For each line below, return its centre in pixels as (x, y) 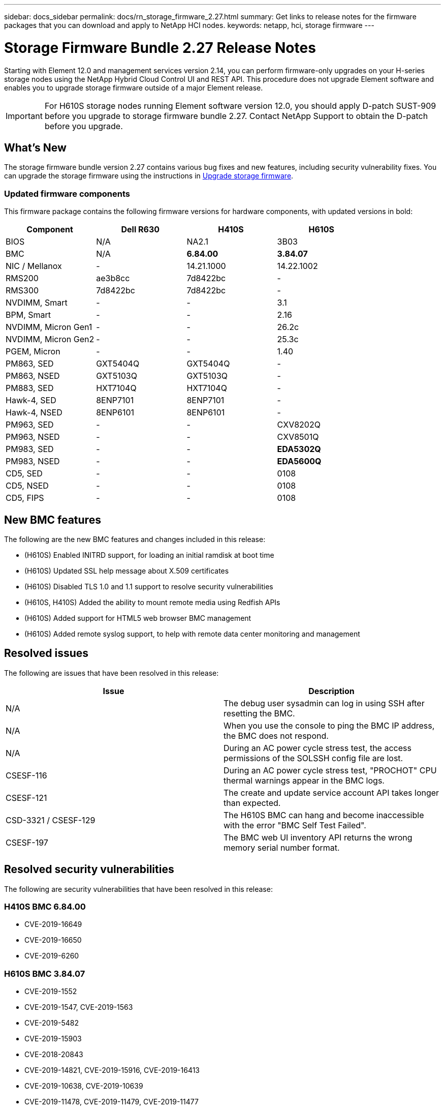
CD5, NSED (27, 486)
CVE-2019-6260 (52, 956)
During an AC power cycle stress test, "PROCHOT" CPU (330, 770)
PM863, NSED (33, 376)
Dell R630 (140, 230)
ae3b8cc (113, 278)
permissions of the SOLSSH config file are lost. (313, 758)
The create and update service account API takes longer (331, 792)
